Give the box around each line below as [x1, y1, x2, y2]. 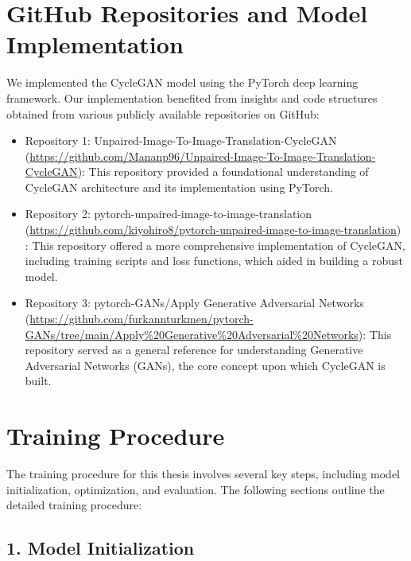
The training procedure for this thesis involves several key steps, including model [6, 466, 401, 482]
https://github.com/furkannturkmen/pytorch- [29, 310, 254, 327]
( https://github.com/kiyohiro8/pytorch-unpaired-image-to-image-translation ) [25, 221, 401, 238]
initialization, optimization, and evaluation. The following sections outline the [6, 481, 385, 497]
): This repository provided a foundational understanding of [77, 163, 369, 180]
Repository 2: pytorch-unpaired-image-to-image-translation [25, 205, 312, 222]
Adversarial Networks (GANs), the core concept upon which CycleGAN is [25, 356, 386, 373]
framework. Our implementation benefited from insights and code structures [6, 89, 378, 106]
